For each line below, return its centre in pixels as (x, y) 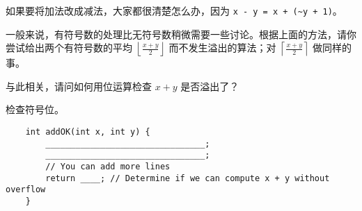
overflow (26, 190)
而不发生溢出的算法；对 (222, 48)
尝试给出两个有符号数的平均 (69, 48)
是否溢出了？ (210, 86)
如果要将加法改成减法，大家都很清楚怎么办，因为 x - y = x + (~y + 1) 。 (174, 10)
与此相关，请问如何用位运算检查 (79, 86)
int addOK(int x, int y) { (88, 132)
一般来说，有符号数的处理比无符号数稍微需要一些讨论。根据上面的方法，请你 (181, 34)
